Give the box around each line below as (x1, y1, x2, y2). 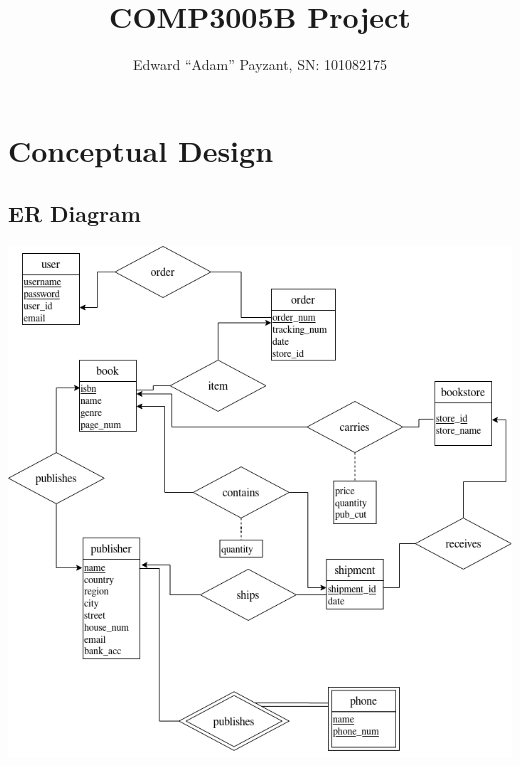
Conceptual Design (8, 129, 274, 170)
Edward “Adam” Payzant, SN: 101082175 (133, 54, 387, 75)
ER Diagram (8, 198, 141, 229)
